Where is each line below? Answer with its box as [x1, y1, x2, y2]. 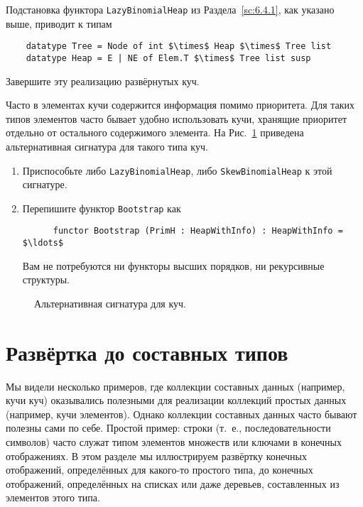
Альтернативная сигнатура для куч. [34, 295, 187, 310]
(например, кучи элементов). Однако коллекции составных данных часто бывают [6, 406, 357, 421]
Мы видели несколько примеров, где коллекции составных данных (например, [6, 378, 345, 393]
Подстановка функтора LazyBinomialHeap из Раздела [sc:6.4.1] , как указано [6, 2, 335, 16]
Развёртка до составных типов [6, 337, 288, 366]
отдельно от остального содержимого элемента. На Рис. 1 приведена [6, 125, 304, 140]
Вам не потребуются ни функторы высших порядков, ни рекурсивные [22, 258, 325, 273]
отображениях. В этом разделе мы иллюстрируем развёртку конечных [6, 448, 308, 463]
